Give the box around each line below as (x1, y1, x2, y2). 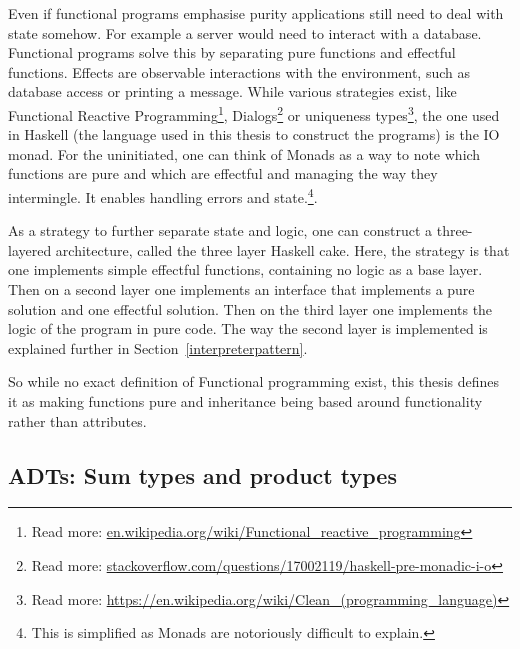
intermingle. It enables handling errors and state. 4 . (8, 184, 318, 207)
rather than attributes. (8, 410, 147, 431)
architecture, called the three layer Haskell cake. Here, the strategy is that (55, 239, 510, 260)
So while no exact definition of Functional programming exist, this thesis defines (8, 371, 500, 392)
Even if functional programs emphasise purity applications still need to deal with (8, 3, 504, 23)
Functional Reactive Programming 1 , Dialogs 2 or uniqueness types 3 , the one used (8, 101, 500, 125)
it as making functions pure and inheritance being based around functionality (8, 391, 483, 411)
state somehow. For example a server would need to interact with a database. (8, 22, 482, 43)
